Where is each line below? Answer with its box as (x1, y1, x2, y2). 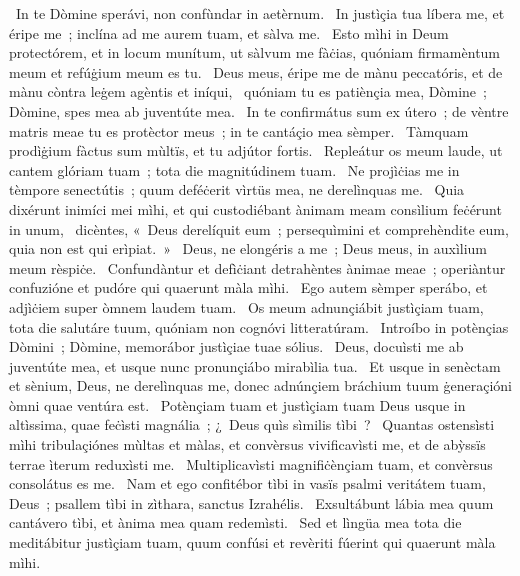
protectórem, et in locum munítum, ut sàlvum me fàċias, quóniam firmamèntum (9, 42, 501, 63)
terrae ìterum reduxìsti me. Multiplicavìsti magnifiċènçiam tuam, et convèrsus (9, 453, 493, 474)
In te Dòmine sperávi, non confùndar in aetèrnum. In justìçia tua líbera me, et (15, 3, 505, 23)
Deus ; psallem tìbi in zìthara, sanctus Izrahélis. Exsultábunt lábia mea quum (9, 492, 494, 513)
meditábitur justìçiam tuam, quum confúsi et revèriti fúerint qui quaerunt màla (9, 532, 496, 553)
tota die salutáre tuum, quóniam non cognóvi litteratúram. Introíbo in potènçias (9, 316, 509, 337)
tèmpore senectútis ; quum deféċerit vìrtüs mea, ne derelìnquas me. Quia (9, 179, 465, 200)
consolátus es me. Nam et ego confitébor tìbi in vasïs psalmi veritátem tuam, (9, 473, 486, 494)
